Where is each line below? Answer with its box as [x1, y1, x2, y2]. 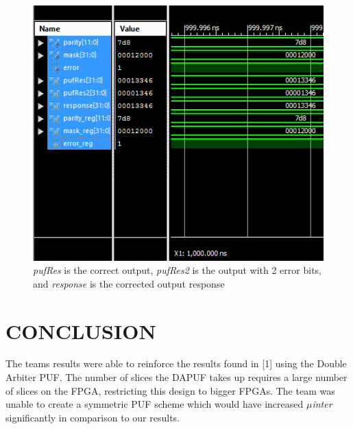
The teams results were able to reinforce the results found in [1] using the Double [5, 356, 347, 371]
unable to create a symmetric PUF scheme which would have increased [5, 397, 304, 411]
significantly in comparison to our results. [5, 410, 180, 424]
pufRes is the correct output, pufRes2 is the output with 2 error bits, [33, 263, 321, 277]
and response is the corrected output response [33, 276, 225, 290]
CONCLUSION [5, 316, 156, 345]
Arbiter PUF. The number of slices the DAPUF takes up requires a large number [5, 370, 348, 384]
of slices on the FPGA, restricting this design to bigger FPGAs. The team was [5, 383, 335, 397]
